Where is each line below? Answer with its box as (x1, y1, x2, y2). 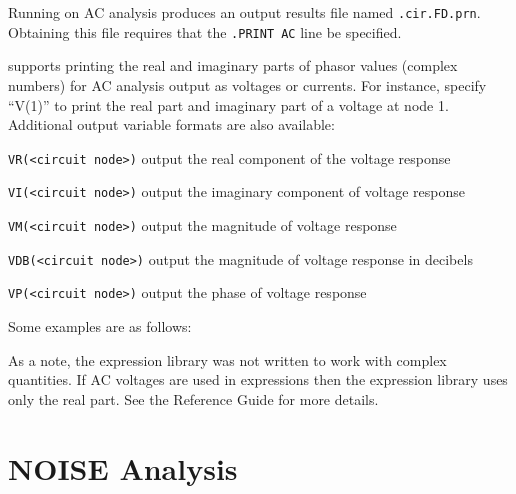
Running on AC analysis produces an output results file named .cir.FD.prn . (8, 2, 481, 22)
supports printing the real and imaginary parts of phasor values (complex (8, 55, 458, 76)
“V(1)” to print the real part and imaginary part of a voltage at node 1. (8, 94, 449, 115)
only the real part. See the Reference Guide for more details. (8, 388, 379, 409)
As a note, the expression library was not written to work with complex (8, 349, 447, 370)
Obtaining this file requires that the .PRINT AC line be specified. (8, 21, 402, 42)
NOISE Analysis (8, 447, 238, 488)
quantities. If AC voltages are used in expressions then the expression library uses (8, 369, 508, 390)
